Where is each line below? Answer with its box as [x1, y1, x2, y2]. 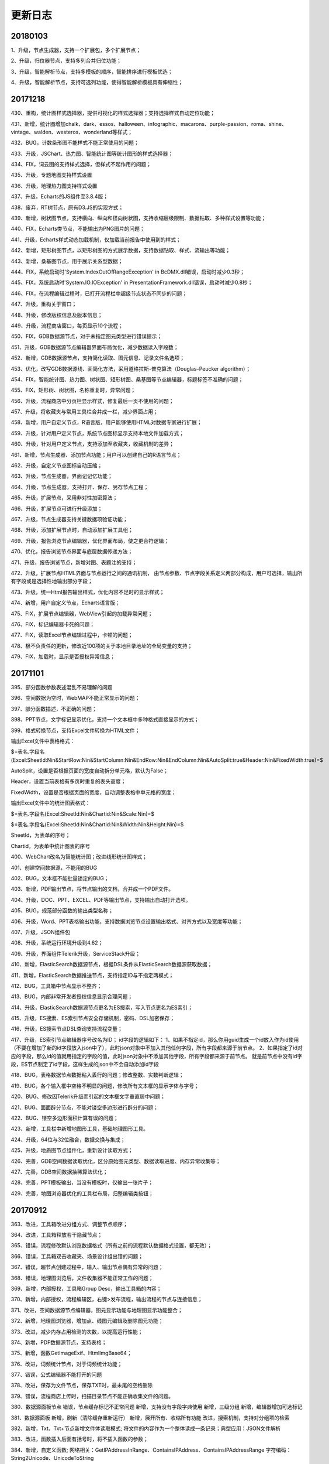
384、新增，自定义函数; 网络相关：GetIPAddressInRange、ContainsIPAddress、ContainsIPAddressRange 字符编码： [11, 1446, 292, 1453]
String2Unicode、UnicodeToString [11, 1455, 94, 1462]
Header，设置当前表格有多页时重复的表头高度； [11, 778, 126, 785]
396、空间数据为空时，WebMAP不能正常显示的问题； [11, 695, 140, 702]
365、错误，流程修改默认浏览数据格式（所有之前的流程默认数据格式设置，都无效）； [11, 1242, 213, 1249]
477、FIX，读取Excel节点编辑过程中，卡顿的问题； [11, 631, 134, 638]
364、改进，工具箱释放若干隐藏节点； [11, 1232, 103, 1239]
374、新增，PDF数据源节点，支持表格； [11, 1339, 108, 1346]
